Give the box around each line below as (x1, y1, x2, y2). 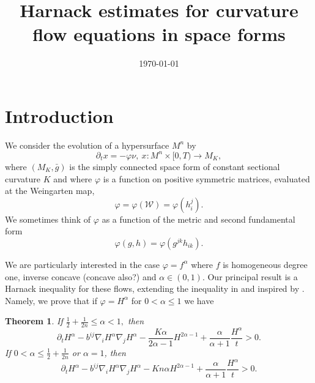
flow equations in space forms (32, 21, 286, 46)
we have (184, 294, 214, 307)
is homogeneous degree (223, 258, 308, 270)
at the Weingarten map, (5, 184, 95, 197)
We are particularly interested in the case (5, 258, 160, 270)
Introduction (5, 103, 114, 128)
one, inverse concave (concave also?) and (5, 270, 157, 283)
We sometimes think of (5, 212, 91, 225)
